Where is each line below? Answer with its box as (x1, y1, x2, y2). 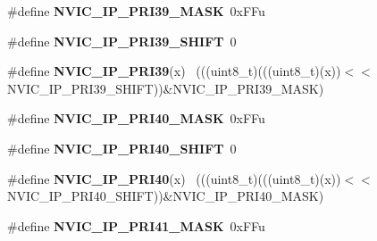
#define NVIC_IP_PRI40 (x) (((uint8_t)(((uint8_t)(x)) (7, 169, 341, 187)
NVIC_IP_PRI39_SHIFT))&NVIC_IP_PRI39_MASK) (7, 79, 324, 97)
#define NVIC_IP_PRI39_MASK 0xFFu (7, 2, 265, 20)
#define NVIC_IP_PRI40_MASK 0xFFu (7, 109, 265, 128)
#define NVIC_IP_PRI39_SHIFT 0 (7, 31, 237, 50)
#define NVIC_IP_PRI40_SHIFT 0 (7, 138, 237, 157)
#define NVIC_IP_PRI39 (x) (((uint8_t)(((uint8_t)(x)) (7, 62, 341, 80)
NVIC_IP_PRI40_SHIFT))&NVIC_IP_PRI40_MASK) (7, 187, 324, 205)
